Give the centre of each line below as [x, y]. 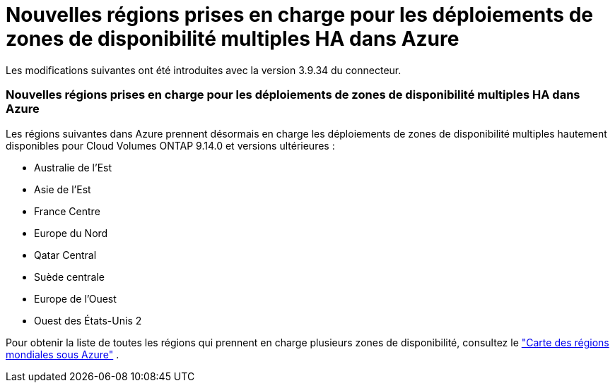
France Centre [67, 211]
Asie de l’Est [63, 189]
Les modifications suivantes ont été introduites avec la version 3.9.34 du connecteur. [204, 70]
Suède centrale [69, 277]
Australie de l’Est [73, 167]
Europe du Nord [71, 233]
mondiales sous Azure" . [63, 354]
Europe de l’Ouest [75, 298]
